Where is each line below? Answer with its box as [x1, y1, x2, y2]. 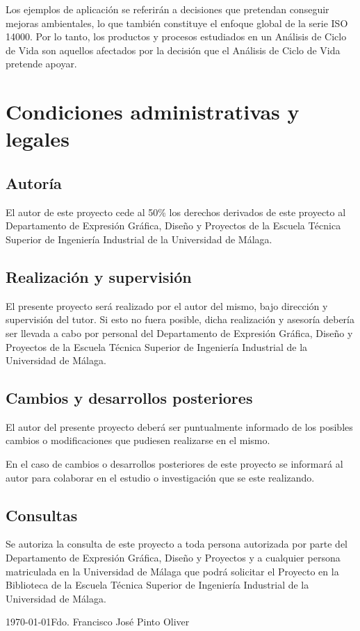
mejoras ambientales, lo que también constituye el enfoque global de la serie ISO [6, 15, 348, 30]
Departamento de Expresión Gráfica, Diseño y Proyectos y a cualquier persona [6, 550, 341, 565]
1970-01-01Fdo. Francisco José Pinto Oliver [6, 614, 190, 629]
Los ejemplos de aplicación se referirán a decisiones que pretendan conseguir [6, 2, 329, 16]
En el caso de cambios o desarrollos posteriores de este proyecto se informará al [6, 457, 343, 471]
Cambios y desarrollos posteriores [6, 387, 253, 409]
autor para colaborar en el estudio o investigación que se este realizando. [6, 470, 315, 484]
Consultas [6, 504, 78, 525]
